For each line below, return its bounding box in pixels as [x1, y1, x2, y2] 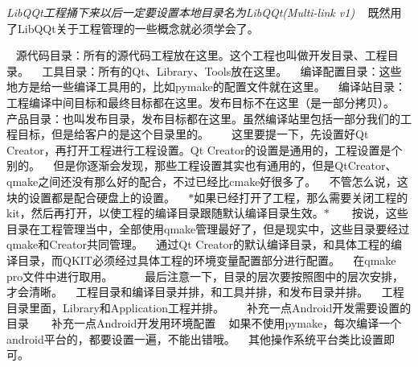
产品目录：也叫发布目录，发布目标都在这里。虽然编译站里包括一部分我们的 [6, 109, 400, 126]
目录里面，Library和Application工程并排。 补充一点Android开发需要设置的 [6, 299, 412, 315]
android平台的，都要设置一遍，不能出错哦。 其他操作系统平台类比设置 [6, 330, 384, 347]
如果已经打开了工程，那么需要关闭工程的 [194, 188, 408, 205]
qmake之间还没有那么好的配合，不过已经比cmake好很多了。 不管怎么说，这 [6, 172, 408, 189]
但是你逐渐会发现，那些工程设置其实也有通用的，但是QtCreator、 [53, 157, 397, 174]
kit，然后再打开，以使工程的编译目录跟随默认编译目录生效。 [6, 204, 324, 221]
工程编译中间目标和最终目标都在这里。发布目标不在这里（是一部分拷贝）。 [6, 93, 395, 110]
